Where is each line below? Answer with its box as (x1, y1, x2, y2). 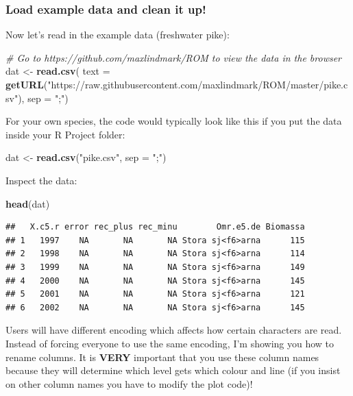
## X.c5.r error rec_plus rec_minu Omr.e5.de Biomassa (5, 222, 305, 232)
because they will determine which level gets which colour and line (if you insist (5, 363, 341, 378)
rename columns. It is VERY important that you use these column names (5, 349, 319, 364)
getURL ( (5, 77, 48, 91)
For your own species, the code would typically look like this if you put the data (5, 114, 342, 128)
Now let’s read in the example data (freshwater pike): (5, 27, 230, 42)
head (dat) (5, 196, 50, 210)
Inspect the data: (5, 173, 77, 187)
